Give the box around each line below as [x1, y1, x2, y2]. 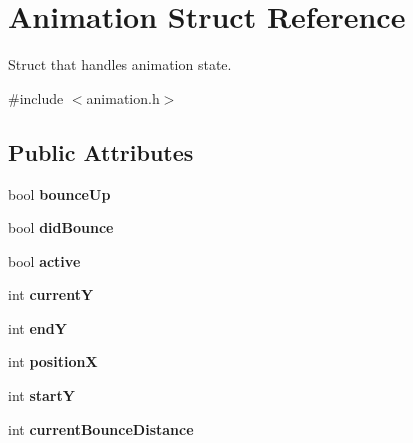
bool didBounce [8, 217, 114, 238]
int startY [8, 385, 75, 406]
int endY [8, 317, 67, 338]
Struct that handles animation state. [8, 54, 232, 75]
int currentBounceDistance [8, 418, 194, 439]
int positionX [8, 351, 98, 372]
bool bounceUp [8, 183, 111, 204]
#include [8, 87, 64, 108]
